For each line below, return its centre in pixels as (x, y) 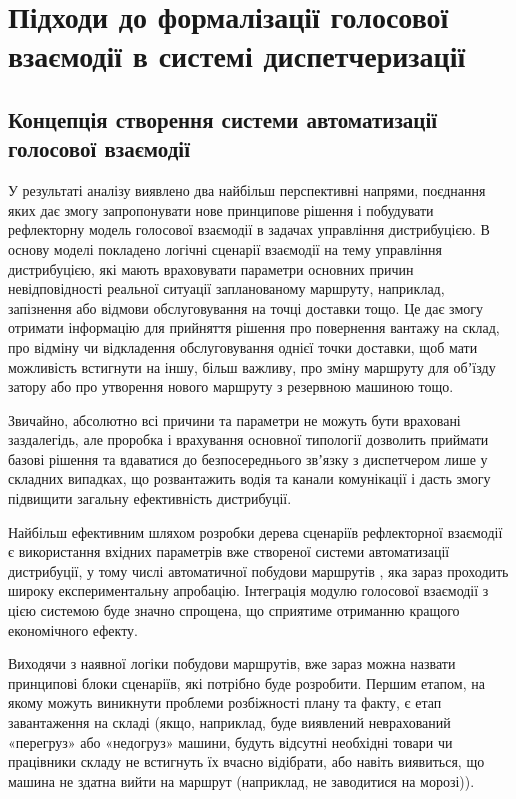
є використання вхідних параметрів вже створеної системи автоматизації (229, 551)
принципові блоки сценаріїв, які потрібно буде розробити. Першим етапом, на (246, 682)
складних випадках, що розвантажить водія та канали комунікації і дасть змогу (249, 478)
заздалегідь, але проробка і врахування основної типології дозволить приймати (248, 439)
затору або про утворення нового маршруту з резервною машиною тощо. (231, 386)
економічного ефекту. (73, 629)
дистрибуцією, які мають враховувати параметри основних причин (211, 268)
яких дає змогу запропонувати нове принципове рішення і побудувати (221, 209)
